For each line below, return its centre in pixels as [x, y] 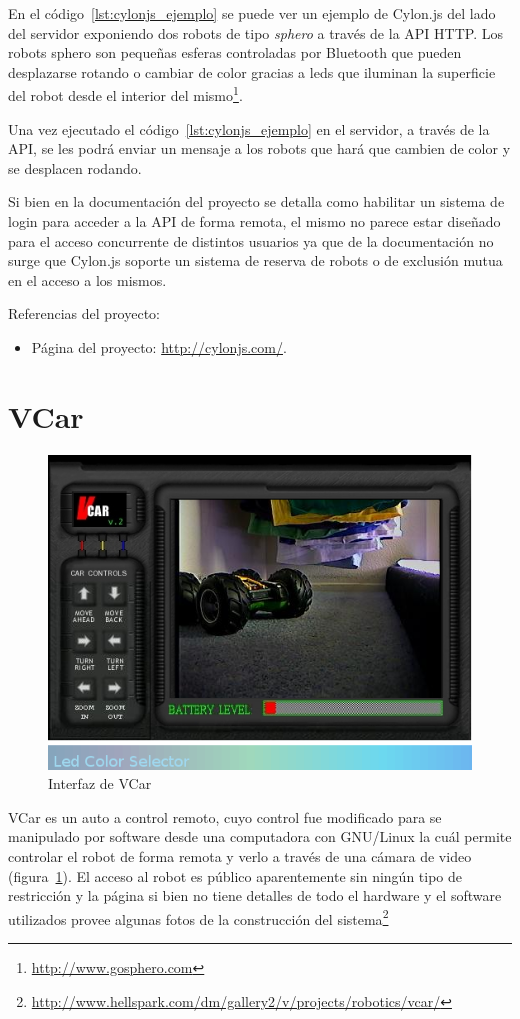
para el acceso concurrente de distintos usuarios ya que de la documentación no [251, 240]
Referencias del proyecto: [84, 313]
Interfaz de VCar [100, 783]
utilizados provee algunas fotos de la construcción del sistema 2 [198, 917]
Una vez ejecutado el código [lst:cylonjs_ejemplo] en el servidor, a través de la [249, 128]
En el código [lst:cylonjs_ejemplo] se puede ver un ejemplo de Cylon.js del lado [252, 13]
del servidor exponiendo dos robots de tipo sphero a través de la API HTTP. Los [255, 32]
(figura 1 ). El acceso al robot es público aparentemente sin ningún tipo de [235, 875]
